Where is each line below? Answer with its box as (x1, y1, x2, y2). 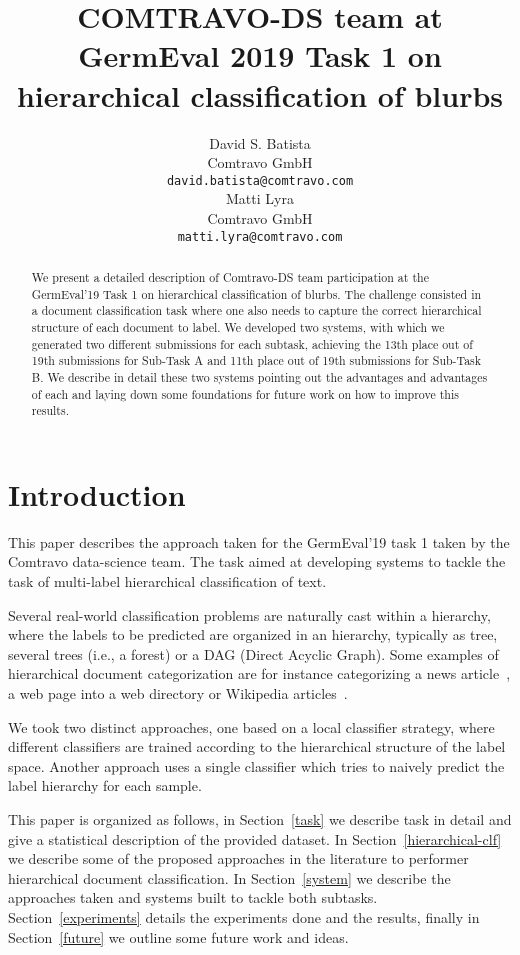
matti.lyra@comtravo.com (177, 229, 343, 244)
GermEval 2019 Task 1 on (78, 35, 442, 76)
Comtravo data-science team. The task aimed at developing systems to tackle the (8, 551, 506, 572)
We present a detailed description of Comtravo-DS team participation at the (31, 268, 429, 285)
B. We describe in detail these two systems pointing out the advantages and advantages (31, 368, 488, 385)
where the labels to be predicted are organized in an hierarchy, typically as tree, (8, 624, 498, 645)
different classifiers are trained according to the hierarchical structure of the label (8, 736, 506, 757)
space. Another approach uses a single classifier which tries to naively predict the (8, 755, 505, 776)
